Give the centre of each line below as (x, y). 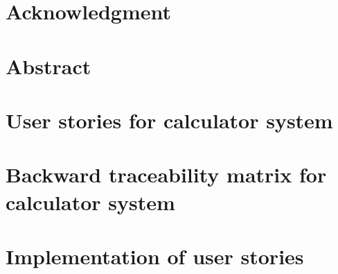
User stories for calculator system (169, 120)
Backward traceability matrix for (166, 174)
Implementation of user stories (155, 256)
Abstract (48, 66)
